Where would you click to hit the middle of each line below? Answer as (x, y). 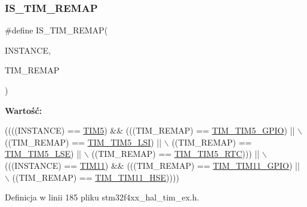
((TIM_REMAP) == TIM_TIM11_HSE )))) (96, 177)
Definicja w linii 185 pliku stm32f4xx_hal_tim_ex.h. (102, 197)
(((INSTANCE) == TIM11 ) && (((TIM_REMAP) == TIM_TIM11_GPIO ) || (152, 165)
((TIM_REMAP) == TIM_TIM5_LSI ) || (83, 142)
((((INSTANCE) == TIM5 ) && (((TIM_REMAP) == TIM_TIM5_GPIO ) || (150, 130)
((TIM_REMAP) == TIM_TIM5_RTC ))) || (176, 154)
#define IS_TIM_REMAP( (56, 30)
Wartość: (24, 110)
